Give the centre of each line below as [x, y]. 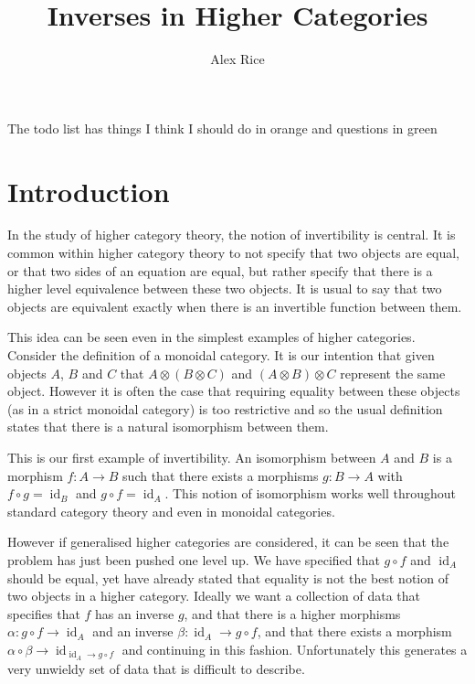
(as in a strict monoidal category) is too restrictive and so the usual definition [225, 408]
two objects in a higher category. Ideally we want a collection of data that [214, 596]
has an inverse [135, 613]
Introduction [89, 191]
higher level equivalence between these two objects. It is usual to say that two [225, 289]
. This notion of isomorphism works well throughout [311, 493]
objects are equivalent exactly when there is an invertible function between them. [235, 306]
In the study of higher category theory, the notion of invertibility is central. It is [232, 235]
